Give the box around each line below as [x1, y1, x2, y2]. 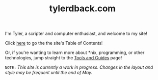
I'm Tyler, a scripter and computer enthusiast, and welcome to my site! [5, 30, 147, 37]
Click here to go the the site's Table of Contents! [5, 40, 103, 46]
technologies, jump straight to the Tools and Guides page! [5, 55, 122, 61]
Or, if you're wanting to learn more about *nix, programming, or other [5, 50, 145, 55]
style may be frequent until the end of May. [5, 70, 93, 76]
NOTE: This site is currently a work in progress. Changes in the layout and [5, 64, 153, 70]
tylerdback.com [49, 3, 116, 14]
